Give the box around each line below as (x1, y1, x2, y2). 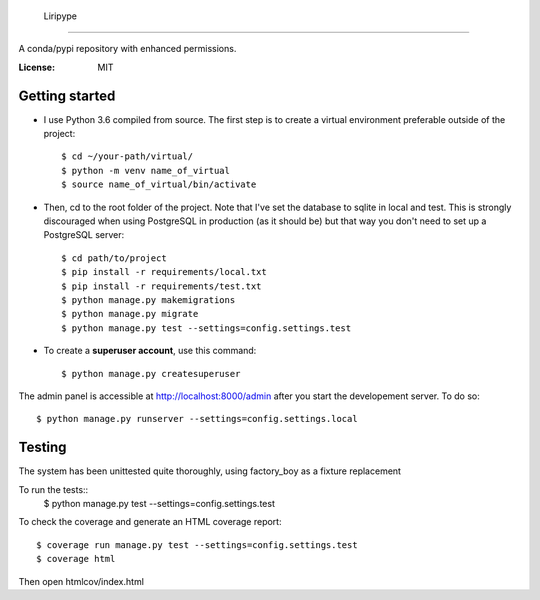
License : (18, 61, 55, 73)
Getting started (18, 87, 116, 104)
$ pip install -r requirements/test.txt (61, 280, 262, 292)
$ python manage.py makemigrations (61, 294, 236, 305)
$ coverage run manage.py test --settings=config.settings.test (36, 539, 359, 550)
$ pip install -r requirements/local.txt (61, 266, 267, 278)
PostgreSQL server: (43, 229, 125, 241)
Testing (18, 439, 67, 456)
